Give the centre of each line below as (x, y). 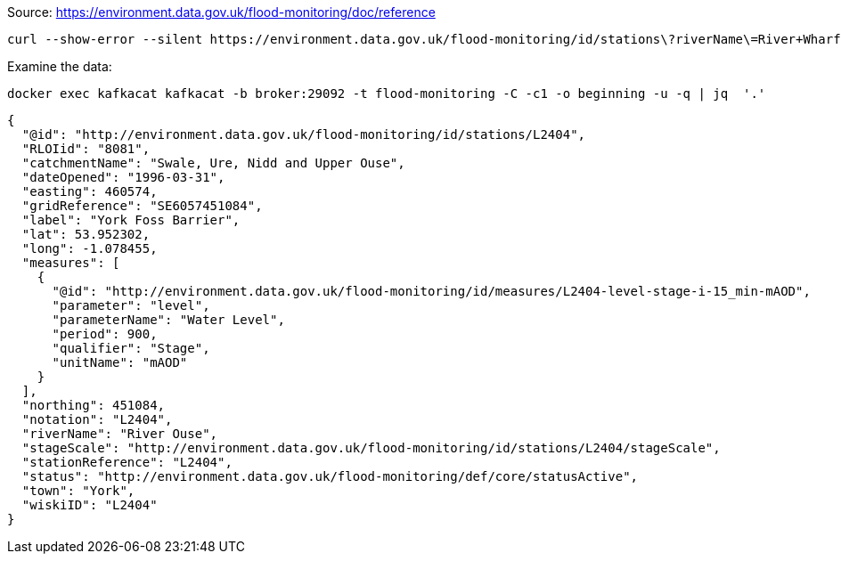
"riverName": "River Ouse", (120, 434)
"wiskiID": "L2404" (90, 505)
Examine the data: (60, 66)
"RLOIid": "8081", (86, 149)
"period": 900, (105, 334)
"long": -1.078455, (90, 248)
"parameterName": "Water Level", (168, 320)
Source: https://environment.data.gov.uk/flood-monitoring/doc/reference (221, 12)
